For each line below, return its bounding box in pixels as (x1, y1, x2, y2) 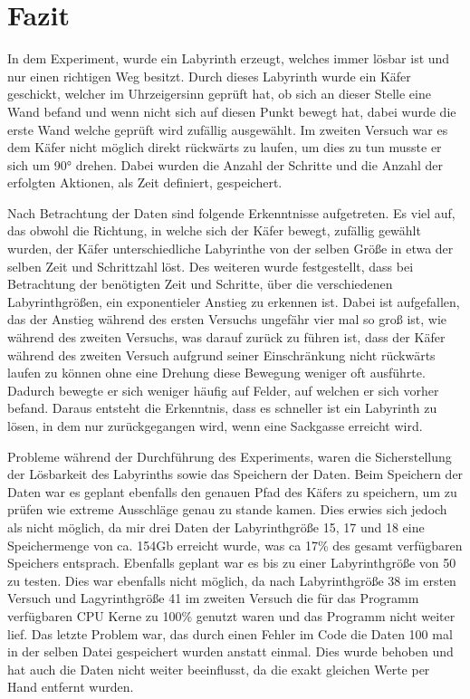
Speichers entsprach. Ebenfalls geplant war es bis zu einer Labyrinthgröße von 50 (7, 553, 456, 572)
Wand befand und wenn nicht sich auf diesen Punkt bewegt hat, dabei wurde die (7, 101, 456, 120)
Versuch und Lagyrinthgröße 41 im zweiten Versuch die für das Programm (7, 589, 419, 608)
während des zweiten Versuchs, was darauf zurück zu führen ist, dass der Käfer (7, 328, 446, 347)
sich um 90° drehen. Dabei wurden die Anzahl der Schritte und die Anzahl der (7, 155, 443, 174)
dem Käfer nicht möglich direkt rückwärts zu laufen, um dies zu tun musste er (7, 138, 442, 157)
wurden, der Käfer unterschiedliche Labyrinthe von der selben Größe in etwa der (7, 239, 454, 258)
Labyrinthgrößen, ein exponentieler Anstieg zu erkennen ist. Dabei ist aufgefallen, (7, 292, 460, 311)
